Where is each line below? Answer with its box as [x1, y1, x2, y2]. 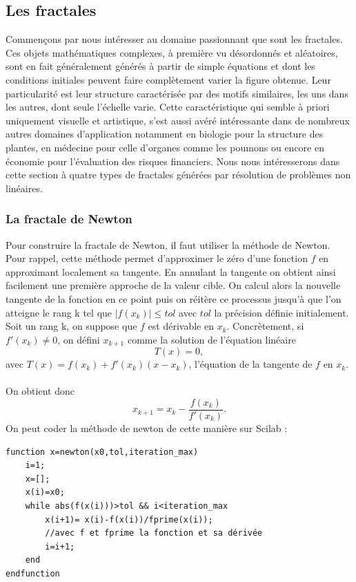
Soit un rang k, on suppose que [6, 319, 137, 333]
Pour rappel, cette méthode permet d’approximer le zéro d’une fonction [6, 251, 308, 265]
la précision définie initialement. [214, 305, 349, 319]
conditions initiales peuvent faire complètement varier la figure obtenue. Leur [6, 72, 331, 86]
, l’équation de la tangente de [188, 357, 313, 371]
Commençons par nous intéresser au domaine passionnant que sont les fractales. [6, 32, 343, 46]
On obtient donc [6, 384, 75, 398]
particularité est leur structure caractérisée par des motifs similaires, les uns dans [6, 86, 348, 100]
